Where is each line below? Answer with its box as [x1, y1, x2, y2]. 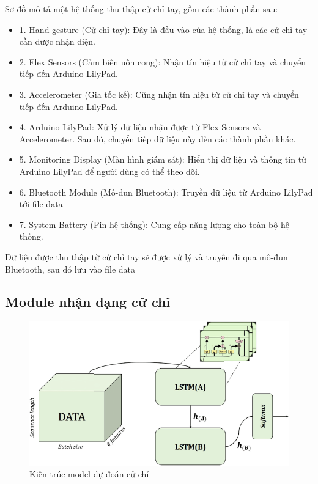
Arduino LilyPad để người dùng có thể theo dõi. [19, 164, 200, 177]
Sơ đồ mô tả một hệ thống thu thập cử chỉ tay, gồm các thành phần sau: [5, 2, 278, 15]
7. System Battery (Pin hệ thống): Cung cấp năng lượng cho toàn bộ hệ [19, 218, 289, 230]
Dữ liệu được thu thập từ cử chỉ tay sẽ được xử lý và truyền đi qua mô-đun [5, 250, 288, 263]
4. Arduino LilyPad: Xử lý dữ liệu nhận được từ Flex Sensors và [19, 120, 261, 133]
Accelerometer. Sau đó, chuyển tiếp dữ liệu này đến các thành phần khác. [19, 132, 296, 145]
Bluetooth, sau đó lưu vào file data [5, 262, 136, 275]
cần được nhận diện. [19, 35, 95, 48]
